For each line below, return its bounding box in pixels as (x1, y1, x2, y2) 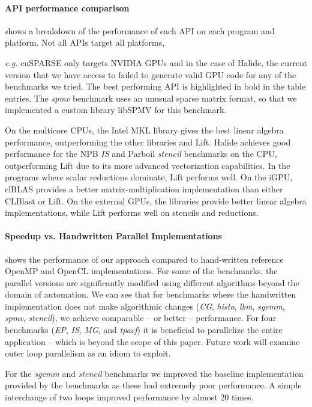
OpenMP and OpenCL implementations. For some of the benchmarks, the (5, 265, 278, 277)
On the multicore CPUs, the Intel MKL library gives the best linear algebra (5, 123, 284, 136)
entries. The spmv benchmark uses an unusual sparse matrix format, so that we (5, 91, 297, 104)
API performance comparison (5, 1, 130, 14)
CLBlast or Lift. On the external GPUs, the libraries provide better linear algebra (5, 194, 307, 207)
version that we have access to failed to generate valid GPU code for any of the (5, 68, 296, 81)
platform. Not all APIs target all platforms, (5, 36, 165, 49)
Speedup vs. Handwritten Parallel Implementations (5, 230, 222, 242)
